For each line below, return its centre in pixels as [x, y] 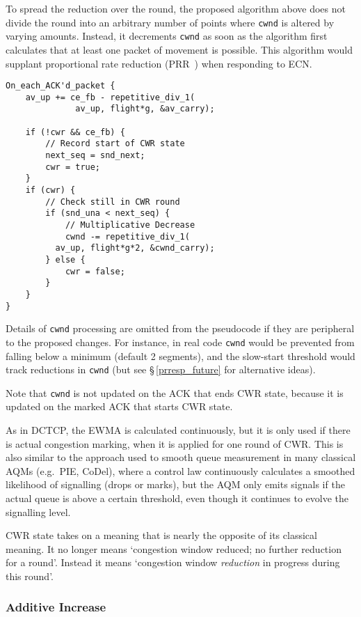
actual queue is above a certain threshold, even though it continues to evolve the [177, 498]
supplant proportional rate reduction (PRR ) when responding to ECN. [159, 63]
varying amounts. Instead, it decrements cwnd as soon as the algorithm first [167, 36]
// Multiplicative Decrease [130, 225]
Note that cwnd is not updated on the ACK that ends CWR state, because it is [175, 392]
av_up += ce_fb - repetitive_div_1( [110, 97]
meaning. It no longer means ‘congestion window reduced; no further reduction [174, 548]
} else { [65, 259]
